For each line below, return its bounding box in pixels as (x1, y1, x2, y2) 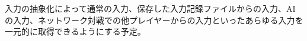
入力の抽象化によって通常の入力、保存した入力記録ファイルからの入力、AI (5, 2, 296, 14)
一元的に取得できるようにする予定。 (5, 25, 146, 37)
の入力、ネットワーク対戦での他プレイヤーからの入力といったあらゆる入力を (5, 13, 303, 26)
